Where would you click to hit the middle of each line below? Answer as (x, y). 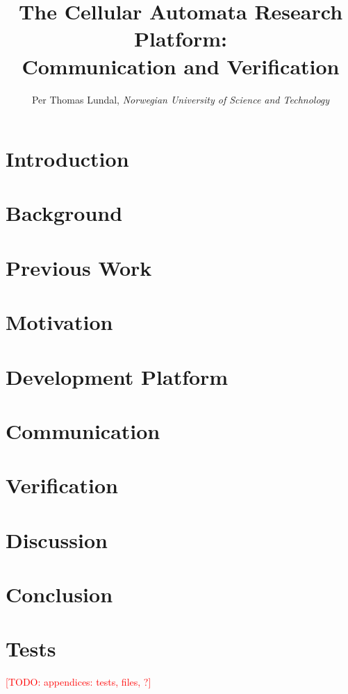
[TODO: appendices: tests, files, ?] (78, 682)
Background (64, 213)
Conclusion (59, 594)
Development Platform (117, 376)
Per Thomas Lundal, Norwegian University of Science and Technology (181, 99)
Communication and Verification (181, 66)
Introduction (67, 159)
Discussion (57, 539)
